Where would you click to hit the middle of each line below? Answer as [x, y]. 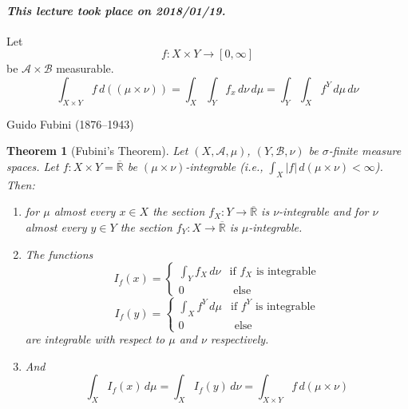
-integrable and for [324, 211]
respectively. [240, 339]
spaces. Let [33, 166]
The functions [59, 254]
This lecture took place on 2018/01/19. [116, 10]
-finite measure [365, 151]
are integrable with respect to [95, 339]
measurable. [85, 68]
